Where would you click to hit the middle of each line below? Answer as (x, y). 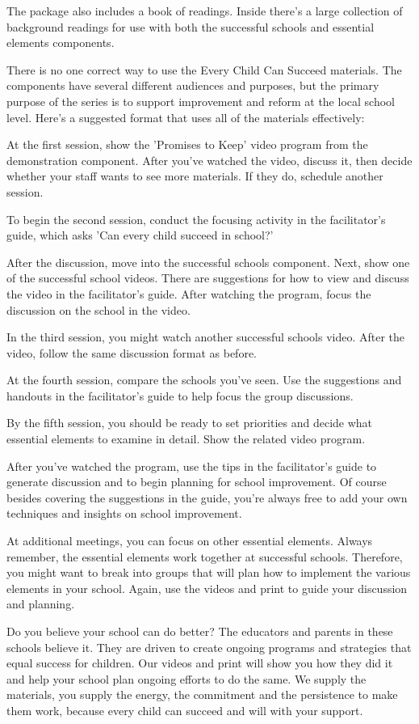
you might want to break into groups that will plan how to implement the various (209, 572)
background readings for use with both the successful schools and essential (191, 26)
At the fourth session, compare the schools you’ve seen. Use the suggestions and (204, 380)
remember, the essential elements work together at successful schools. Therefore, (205, 556)
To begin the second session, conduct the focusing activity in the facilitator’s (196, 219)
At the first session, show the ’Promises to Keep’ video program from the (187, 144)
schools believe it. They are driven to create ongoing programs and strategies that (209, 647)
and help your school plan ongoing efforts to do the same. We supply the (186, 678)
